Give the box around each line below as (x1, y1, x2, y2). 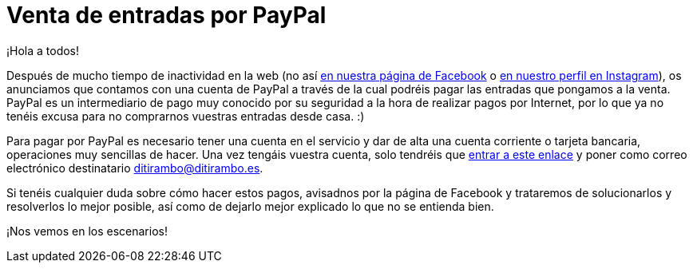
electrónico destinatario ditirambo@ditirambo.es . (6, 160, 263, 175)
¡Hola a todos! (6, 43, 80, 57)
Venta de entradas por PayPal (6, 2, 327, 29)
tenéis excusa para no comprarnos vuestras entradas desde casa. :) (6, 109, 365, 123)
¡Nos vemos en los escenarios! (6, 224, 168, 238)
